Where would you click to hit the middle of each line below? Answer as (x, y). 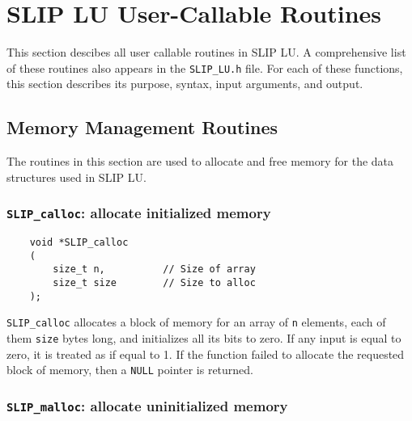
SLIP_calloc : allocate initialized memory (139, 213)
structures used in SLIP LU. (76, 177)
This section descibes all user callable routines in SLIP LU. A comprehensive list (206, 52)
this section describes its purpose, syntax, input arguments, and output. (185, 84)
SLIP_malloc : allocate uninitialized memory (147, 405)
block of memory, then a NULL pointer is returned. (130, 370)
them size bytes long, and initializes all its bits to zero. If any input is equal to (204, 338)
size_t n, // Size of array (154, 269)
